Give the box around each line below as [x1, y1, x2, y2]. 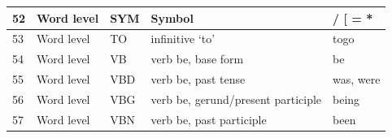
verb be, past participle [150, 110, 267, 127]
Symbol [150, 9, 194, 26]
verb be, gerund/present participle [150, 90, 322, 107]
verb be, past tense [150, 71, 246, 88]
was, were [333, 71, 381, 88]
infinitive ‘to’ [150, 30, 216, 47]
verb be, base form [150, 50, 244, 67]
